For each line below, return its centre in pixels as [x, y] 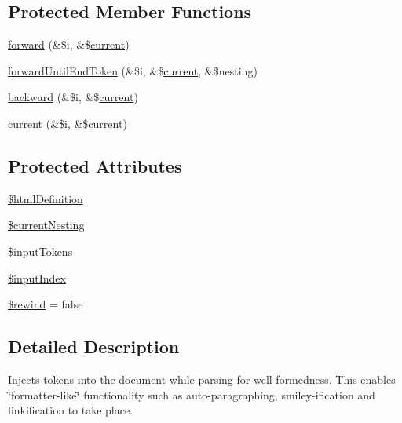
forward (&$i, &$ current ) [69, 44]
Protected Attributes [95, 165]
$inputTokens [40, 251]
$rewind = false [46, 304]
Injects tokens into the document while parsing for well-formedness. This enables [202, 379]
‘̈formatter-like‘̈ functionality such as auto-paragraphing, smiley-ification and [192, 394]
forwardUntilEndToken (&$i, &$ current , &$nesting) [133, 70]
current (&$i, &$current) [68, 123]
